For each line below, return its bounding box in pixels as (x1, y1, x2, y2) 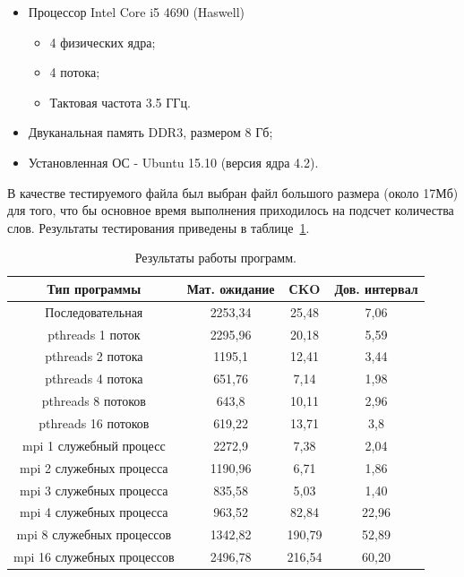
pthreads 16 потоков (39, 414, 150, 432)
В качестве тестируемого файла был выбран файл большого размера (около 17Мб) (7, 183, 459, 202)
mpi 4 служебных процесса (20, 503, 168, 521)
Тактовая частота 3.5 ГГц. (49, 92, 191, 111)
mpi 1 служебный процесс (22, 435, 166, 454)
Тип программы (47, 279, 142, 297)
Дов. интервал (334, 279, 418, 297)
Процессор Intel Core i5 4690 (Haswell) (28, 3, 245, 21)
